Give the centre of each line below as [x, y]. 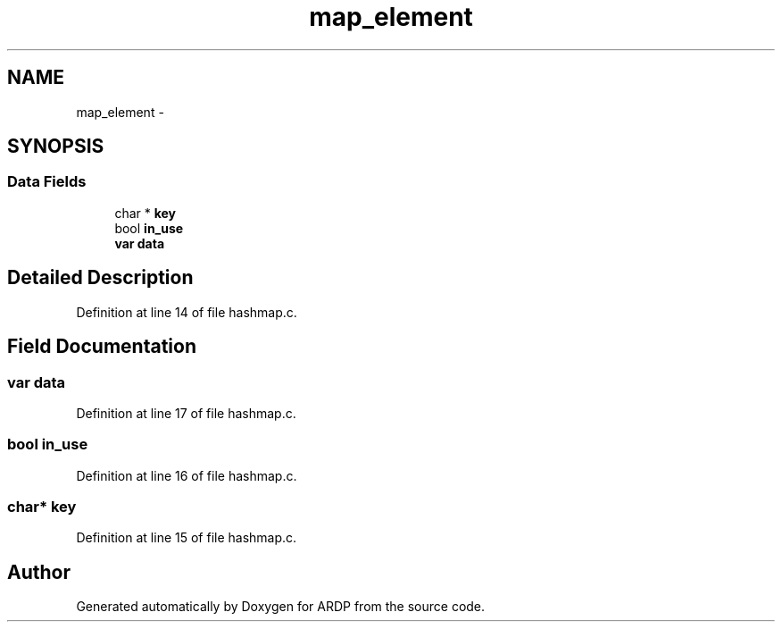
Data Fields [47, 182]
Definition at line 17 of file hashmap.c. [186, 413]
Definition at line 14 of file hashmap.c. [187, 312]
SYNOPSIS [56, 147]
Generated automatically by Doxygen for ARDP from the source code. [281, 607]
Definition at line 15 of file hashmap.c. [187, 538]
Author [39, 572]
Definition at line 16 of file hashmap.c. [187, 475]
